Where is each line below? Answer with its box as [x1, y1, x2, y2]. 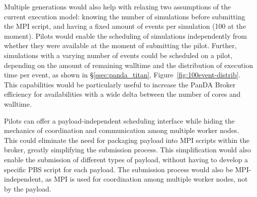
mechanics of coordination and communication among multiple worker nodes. [4, 125, 239, 135]
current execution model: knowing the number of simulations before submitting [4, 11, 245, 21]
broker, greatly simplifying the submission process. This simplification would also [4, 144, 251, 155]
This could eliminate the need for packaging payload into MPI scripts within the [4, 134, 250, 145]
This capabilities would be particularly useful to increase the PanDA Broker [4, 79, 236, 89]
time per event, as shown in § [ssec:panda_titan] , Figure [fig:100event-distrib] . [4, 69, 241, 80]
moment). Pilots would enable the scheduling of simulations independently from [4, 30, 247, 41]
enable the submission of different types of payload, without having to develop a [4, 154, 248, 164]
